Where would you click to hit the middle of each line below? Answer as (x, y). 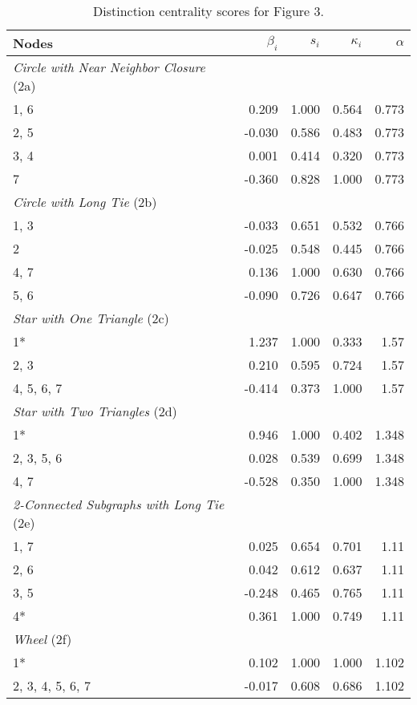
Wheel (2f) (43, 639)
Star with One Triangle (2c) (91, 318)
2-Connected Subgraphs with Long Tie (119, 504)
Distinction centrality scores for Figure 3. (208, 11)
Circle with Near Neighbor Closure (109, 67)
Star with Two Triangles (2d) (95, 411)
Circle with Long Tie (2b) (85, 202)
